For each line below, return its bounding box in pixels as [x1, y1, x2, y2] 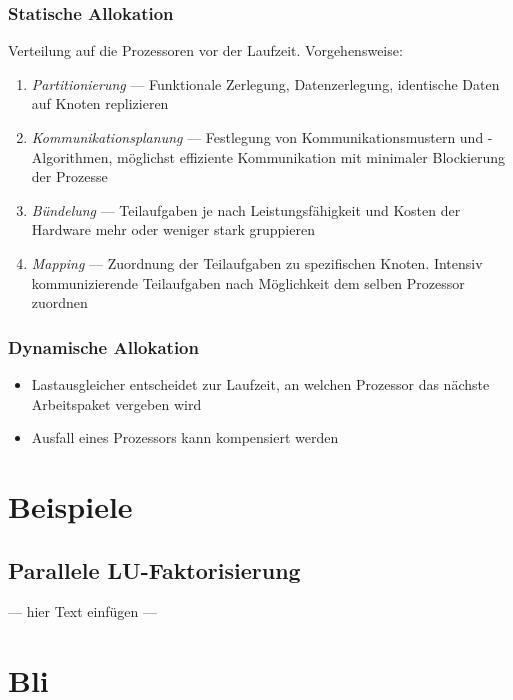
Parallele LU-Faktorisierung [8, 554, 301, 585]
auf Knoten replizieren [31, 93, 169, 114]
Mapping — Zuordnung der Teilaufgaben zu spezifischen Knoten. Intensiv [31, 252, 483, 273]
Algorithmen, [31, 146, 113, 167]
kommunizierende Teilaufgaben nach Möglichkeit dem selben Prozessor [31, 272, 465, 293]
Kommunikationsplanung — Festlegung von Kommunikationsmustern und [31, 127, 484, 147]
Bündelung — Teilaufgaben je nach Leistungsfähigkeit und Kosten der [31, 199, 461, 220]
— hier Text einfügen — [8, 601, 157, 622]
